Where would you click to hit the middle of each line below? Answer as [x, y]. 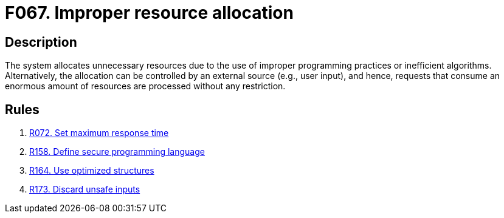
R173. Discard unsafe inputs [85, 189]
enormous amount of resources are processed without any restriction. [145, 86]
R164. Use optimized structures [92, 171]
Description [41, 42]
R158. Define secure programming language [117, 152]
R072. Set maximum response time [99, 133]
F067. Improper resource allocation [149, 13]
